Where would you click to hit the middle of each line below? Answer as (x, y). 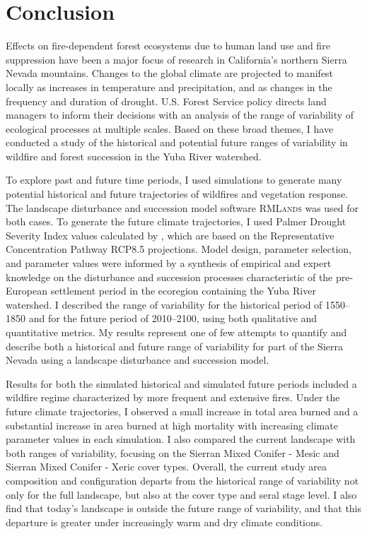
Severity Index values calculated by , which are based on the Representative (170, 235)
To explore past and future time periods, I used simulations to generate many (174, 180)
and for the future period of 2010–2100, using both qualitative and (173, 318)
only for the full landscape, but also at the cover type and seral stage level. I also (181, 494)
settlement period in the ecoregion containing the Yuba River (183, 291)
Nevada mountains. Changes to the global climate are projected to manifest (170, 73)
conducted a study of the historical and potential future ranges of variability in (177, 142)
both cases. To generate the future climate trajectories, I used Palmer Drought (176, 221)
